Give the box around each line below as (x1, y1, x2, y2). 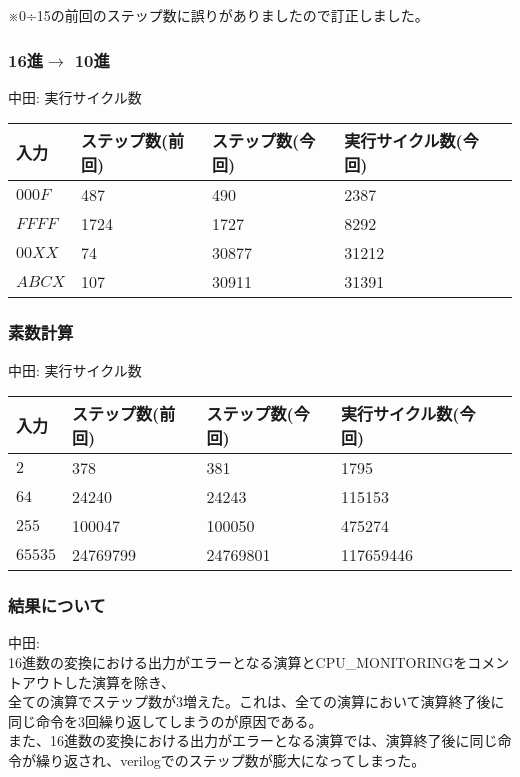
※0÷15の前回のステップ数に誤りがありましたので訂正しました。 (8, 5, 429, 25)
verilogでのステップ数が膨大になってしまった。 (120, 750, 426, 770)
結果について (8, 593, 106, 618)
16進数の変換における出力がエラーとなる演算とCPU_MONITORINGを (8, 652, 468, 673)
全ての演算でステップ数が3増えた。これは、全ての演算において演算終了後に (8, 691, 505, 712)
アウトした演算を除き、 (21, 671, 176, 692)
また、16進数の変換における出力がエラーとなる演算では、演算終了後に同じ (8, 730, 498, 751)
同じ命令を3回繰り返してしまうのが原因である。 (8, 710, 323, 731)
